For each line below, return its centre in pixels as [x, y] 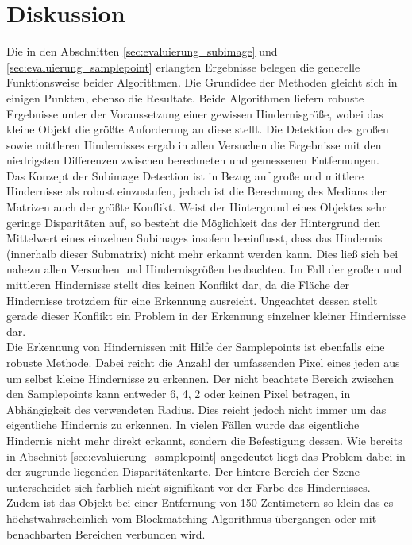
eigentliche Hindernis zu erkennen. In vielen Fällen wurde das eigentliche [183, 425]
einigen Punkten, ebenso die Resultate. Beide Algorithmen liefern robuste [185, 97]
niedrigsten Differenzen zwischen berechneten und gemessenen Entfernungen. [193, 160]
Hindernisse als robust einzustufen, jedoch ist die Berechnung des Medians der [196, 191]
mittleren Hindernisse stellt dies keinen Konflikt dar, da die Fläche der [178, 285]
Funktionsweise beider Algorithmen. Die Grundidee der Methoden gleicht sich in [202, 82]
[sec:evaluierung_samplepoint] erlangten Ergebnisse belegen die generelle [183, 66]
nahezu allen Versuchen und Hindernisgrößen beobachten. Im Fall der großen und [204, 269]
